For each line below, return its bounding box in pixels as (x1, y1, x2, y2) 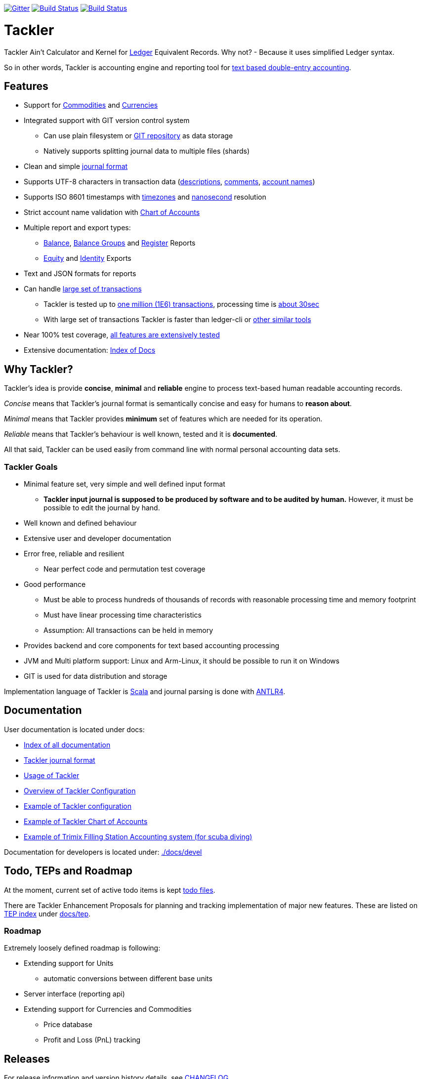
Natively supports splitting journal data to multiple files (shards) (43, 147, 250, 156)
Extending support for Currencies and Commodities (24, 1005, 192, 1014)
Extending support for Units (24, 959, 114, 968)
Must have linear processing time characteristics (43, 610, 202, 619)
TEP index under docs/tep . (4, 909, 91, 918)
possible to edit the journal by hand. (43, 503, 160, 512)
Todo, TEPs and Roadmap (4, 865, 132, 877)
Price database (43, 1020, 92, 1029)
